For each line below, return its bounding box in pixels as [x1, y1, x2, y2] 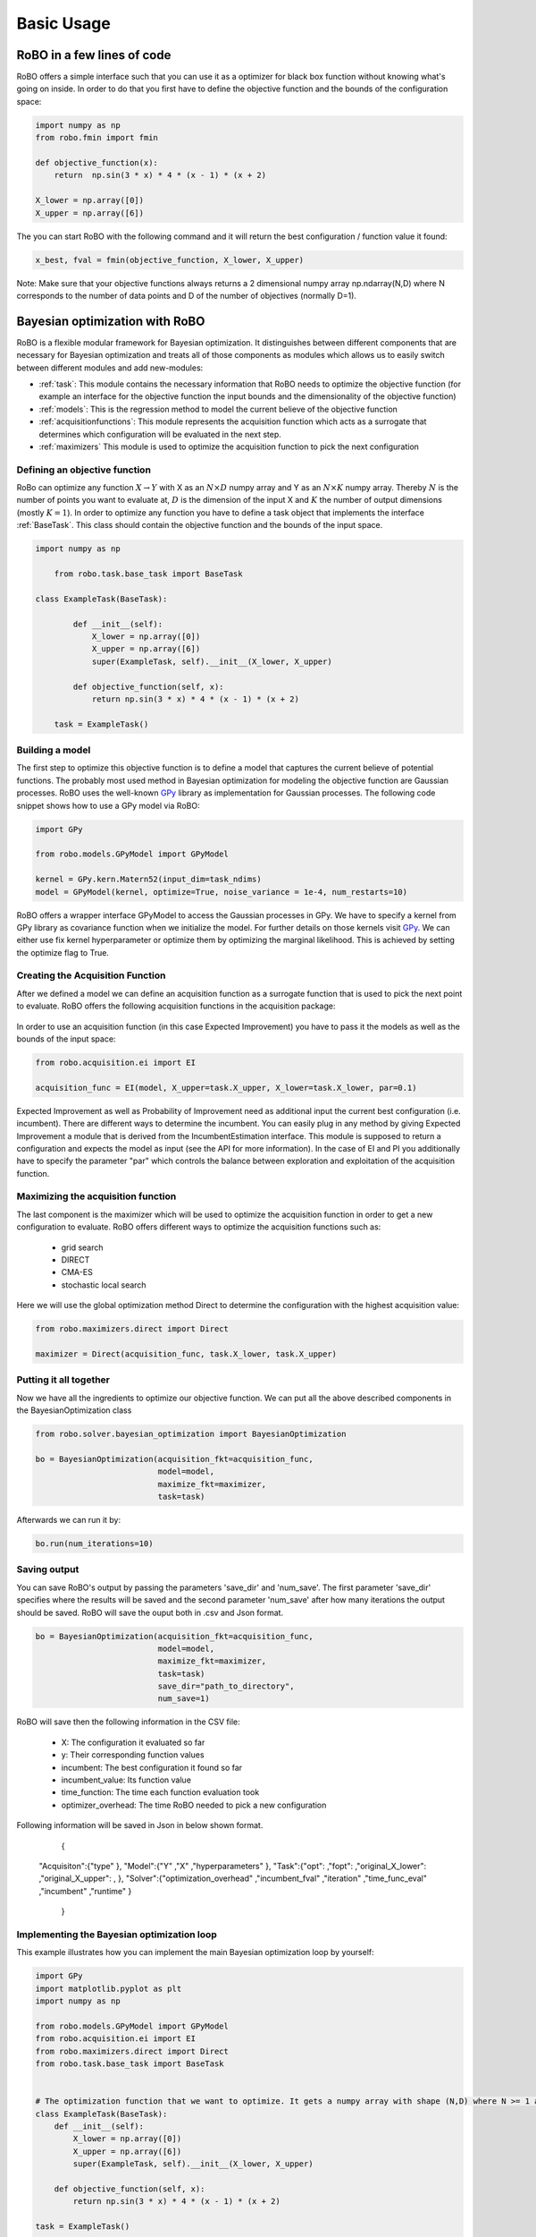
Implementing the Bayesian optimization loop [16, 1928, 218, 1941]
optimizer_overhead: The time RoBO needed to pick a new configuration [61, 1799, 327, 1810]
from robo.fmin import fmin [35, 132, 158, 143]
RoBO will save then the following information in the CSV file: [16, 1716, 240, 1727]
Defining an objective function [16, 464, 152, 476]
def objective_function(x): [35, 157, 158, 167]
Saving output [16, 1563, 80, 1576]
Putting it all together [16, 1374, 111, 1386]
